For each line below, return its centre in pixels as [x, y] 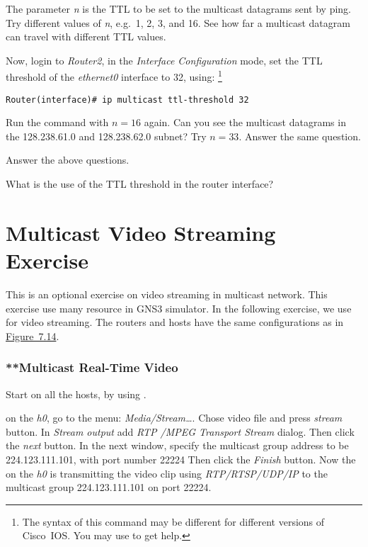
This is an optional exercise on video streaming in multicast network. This [167, 294]
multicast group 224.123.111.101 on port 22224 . [109, 487]
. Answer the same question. [300, 136]
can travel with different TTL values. [86, 36]
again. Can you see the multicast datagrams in [245, 122]
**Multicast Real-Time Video [92, 367]
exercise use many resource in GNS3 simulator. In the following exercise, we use [179, 308]
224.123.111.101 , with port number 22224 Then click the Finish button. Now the [181, 459]
